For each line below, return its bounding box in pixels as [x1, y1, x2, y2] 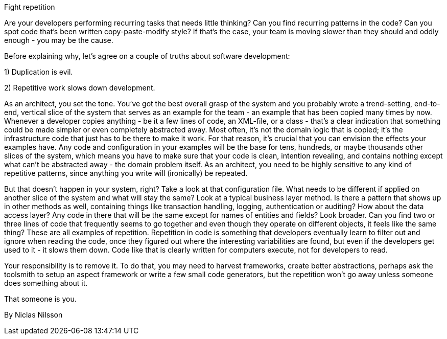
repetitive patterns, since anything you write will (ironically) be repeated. [4, 169, 248, 177]
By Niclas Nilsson [4, 310, 63, 319]
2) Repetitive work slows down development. [4, 83, 155, 92]
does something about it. [4, 279, 88, 287]
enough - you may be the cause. [4, 36, 113, 44]
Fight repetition [4, 3, 55, 11]
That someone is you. [4, 295, 77, 303]
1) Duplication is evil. [4, 67, 73, 76]
